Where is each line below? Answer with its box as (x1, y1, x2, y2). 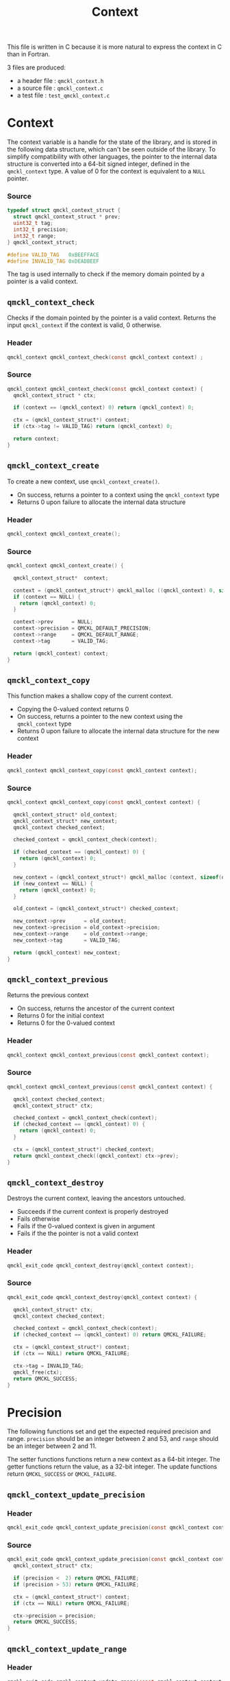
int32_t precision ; (13, 226, 69, 233)
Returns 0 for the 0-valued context (16, 1019, 115, 1027)
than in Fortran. (7, 50, 51, 58)
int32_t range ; (13, 233, 57, 239)
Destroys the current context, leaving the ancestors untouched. (7, 1194, 186, 1202)
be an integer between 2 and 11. (7, 1442, 97, 1451)
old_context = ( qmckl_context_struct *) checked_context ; (13, 905, 179, 912)
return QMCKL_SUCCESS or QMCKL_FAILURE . (7, 1470, 117, 1478)
